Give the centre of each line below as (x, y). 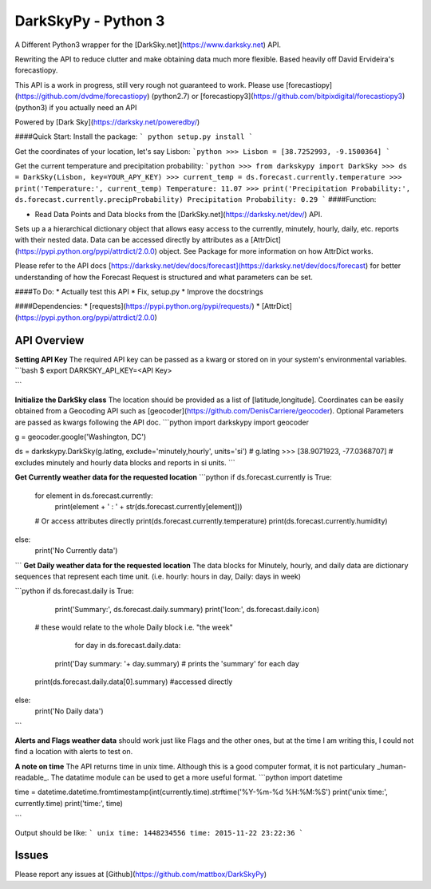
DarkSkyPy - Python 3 (90, 21)
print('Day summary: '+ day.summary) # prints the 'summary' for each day (177, 663)
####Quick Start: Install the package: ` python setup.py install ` (134, 136)
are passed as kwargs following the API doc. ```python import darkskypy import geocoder (162, 422)
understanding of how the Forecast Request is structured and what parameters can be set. (164, 277)
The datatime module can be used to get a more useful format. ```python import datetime (197, 777)
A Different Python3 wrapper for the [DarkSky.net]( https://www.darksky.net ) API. (148, 45)
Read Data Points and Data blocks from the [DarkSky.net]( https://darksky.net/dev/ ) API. (178, 214)
